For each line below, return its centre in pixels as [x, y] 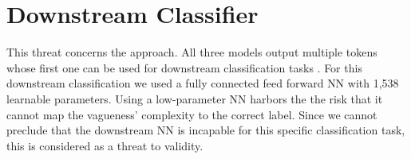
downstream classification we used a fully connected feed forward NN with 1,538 [203, 83]
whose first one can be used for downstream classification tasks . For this [184, 67]
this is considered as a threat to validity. [105, 145]
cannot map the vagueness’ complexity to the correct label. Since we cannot [192, 114]
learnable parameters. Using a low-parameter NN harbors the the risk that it [195, 98]
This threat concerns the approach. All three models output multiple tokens [192, 52]
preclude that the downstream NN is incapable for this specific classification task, [206, 130]
